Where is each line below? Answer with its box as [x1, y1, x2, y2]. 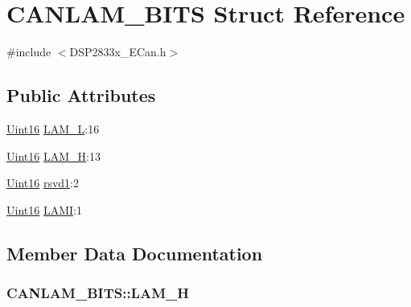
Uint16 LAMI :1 [6, 201, 82, 218]
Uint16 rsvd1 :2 [6, 174, 79, 191]
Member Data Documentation [6, 240, 263, 265]
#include [6, 43, 51, 60]
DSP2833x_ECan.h [69, 43, 166, 60]
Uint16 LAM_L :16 [6, 120, 100, 137]
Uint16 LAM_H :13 [6, 147, 101, 164]
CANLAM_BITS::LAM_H [6, 283, 189, 302]
